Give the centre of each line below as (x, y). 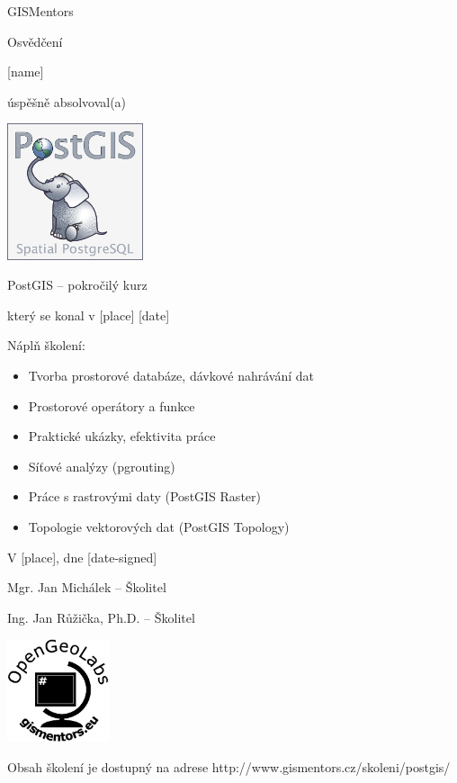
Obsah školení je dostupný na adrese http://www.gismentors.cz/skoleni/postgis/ (229, 766)
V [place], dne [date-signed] (82, 557)
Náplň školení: (46, 345)
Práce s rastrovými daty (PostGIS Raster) (144, 496)
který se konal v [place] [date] (89, 315)
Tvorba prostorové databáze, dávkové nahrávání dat (171, 375)
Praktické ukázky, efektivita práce (122, 436)
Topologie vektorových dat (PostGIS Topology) (159, 526)
